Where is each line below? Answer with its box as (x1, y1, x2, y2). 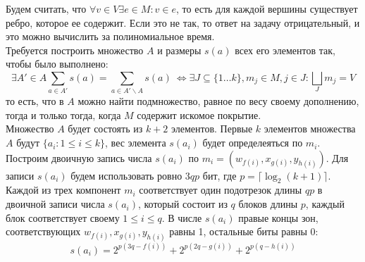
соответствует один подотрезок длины (139, 182, 302, 197)
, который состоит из (137, 196, 228, 211)
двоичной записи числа (6, 196, 105, 211)
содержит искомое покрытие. (137, 107, 261, 122)
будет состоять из (68, 121, 143, 136)
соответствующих (6, 224, 81, 239)
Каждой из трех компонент (6, 182, 121, 197)
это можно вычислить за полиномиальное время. (6, 29, 215, 44)
